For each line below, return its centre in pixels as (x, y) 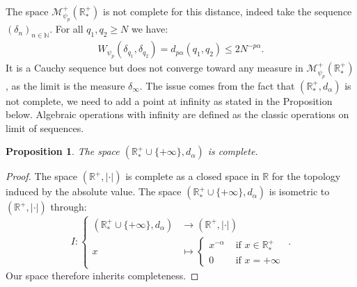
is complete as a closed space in (192, 176)
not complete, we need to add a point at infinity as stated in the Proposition (169, 100)
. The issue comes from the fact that (217, 85)
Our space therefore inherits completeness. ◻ (102, 275)
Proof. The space (42, 176)
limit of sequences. (45, 128)
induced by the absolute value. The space (94, 191)
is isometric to (299, 191)
